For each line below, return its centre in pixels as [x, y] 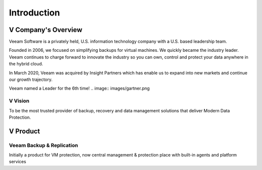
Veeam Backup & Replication [44, 145]
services [17, 162]
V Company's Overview [46, 30]
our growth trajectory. [31, 79]
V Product [25, 131]
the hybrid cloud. [26, 64]
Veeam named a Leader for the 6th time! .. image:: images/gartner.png [79, 88]
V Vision [19, 101]
